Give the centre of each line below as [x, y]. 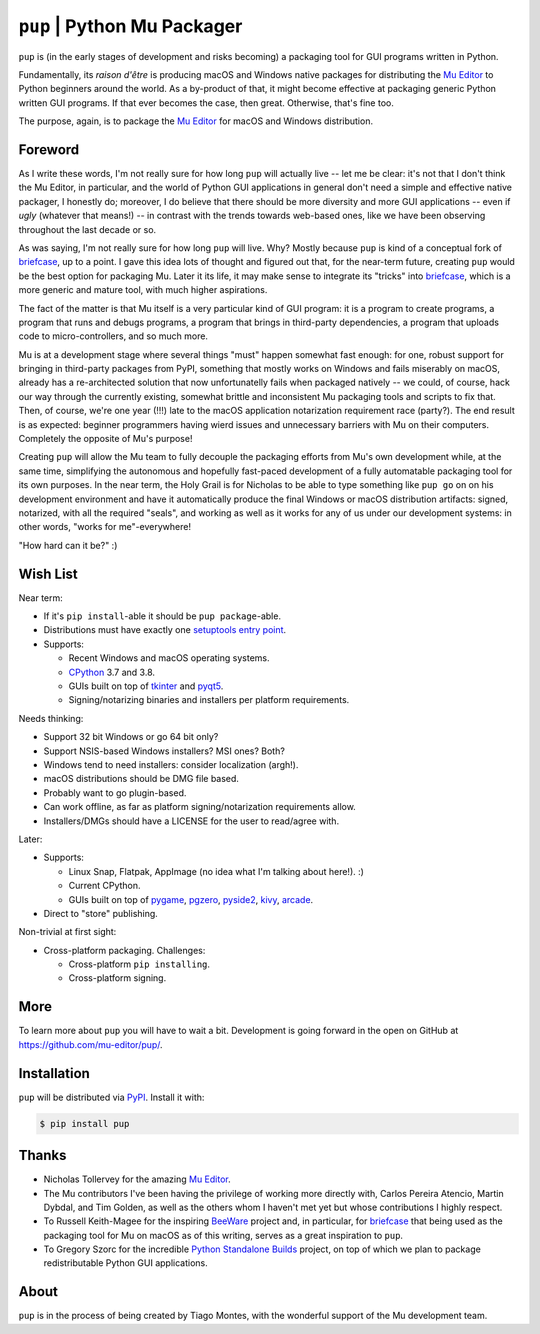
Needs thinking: [51, 718]
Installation [54, 1073]
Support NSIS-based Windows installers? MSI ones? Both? [164, 751]
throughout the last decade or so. [87, 229]
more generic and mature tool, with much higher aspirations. [143, 290]
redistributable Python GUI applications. [126, 1263]
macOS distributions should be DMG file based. [141, 779]
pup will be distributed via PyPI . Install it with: [111, 1097]
